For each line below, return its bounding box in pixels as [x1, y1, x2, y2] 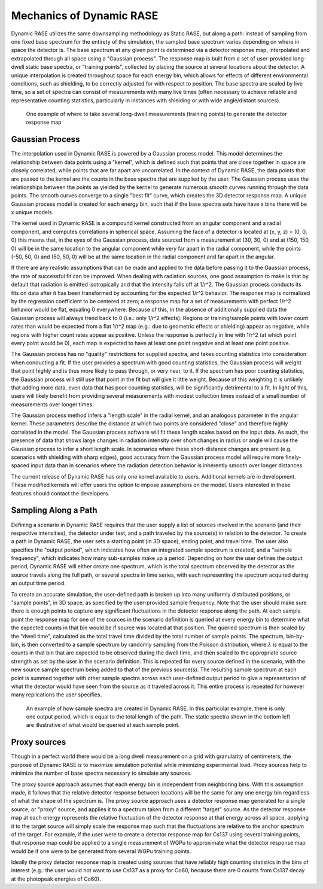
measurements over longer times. [11, 401, 94, 408]
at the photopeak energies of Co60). [11, 875, 101, 882]
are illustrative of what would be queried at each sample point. [26, 721, 180, 729]
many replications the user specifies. [11, 691, 102, 698]
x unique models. [11, 209, 54, 216]
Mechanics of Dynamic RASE [11, 9, 159, 22]
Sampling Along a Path [11, 506, 98, 516]
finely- [285, 453, 301, 461]
